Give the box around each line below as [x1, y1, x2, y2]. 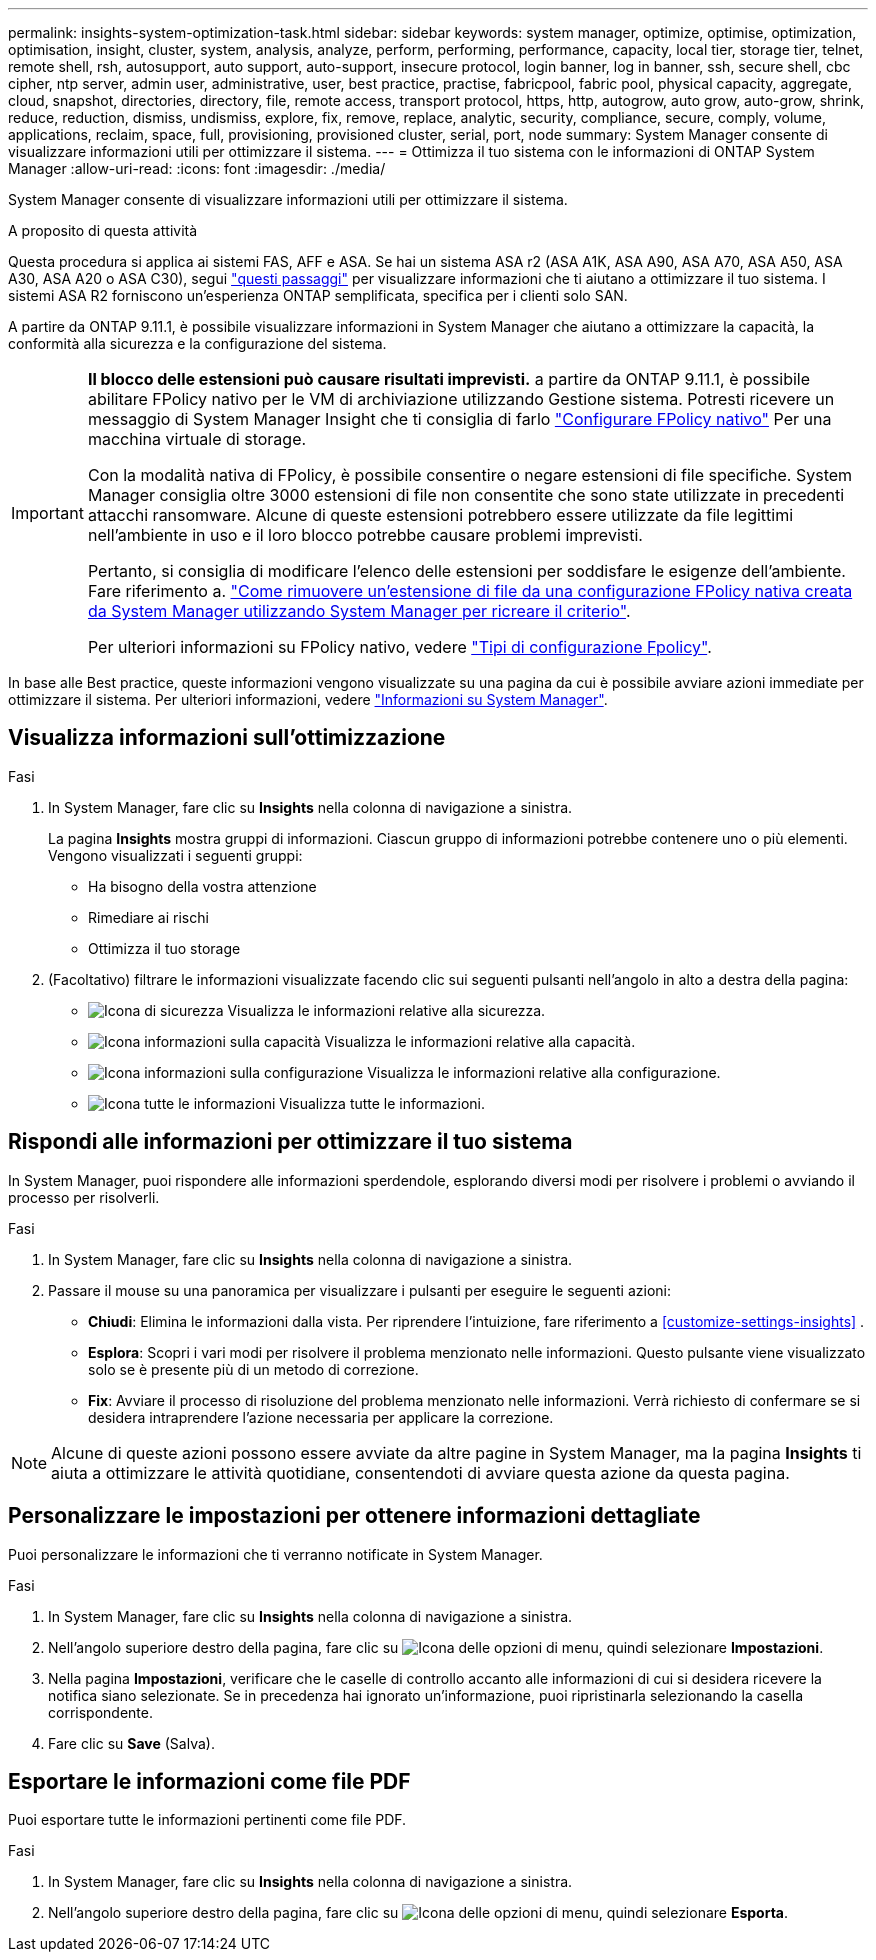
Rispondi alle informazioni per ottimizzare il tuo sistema [8, 1129, 573, 1155]
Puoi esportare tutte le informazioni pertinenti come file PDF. [8, 1811, 407, 1829]
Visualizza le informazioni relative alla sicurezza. [227, 1001, 546, 1019]
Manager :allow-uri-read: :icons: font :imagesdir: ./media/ [8, 160, 386, 177]
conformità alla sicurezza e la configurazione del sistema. [8, 335, 387, 352]
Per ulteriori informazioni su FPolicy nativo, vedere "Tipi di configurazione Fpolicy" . [87, 637, 712, 657]
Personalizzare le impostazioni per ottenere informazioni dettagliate [8, 1503, 701, 1529]
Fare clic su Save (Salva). [48, 1734, 215, 1752]
